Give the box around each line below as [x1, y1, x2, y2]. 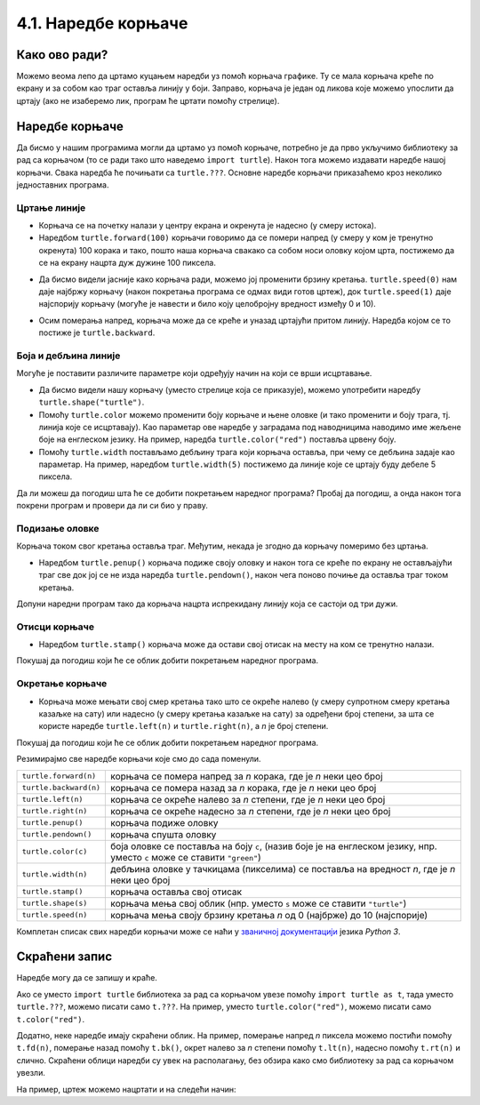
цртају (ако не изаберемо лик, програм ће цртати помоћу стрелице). [16, 95, 280, 106]
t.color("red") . [16, 1013, 85, 1024]
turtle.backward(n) [21, 783, 101, 793]
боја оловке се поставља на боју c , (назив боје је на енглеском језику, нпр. [110, 840, 437, 853]
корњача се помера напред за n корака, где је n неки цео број [110, 770, 383, 782]
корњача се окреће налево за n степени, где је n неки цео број [110, 793, 386, 805]
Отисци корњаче [16, 621, 95, 633]
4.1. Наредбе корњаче [16, 13, 188, 33]
